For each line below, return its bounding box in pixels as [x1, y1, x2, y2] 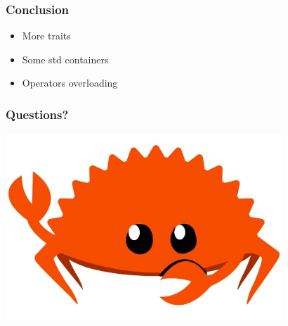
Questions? [6, 105, 69, 123]
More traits [22, 28, 71, 43]
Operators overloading [22, 75, 118, 90]
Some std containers [22, 51, 109, 66]
